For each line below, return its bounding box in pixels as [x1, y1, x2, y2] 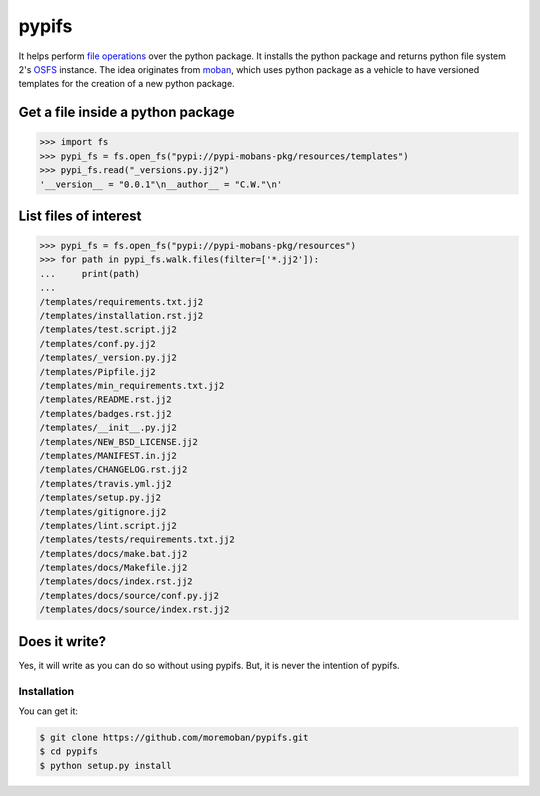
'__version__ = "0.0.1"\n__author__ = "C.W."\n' [39, 178, 283, 190]
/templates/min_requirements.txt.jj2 [39, 380, 225, 391]
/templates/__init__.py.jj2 [39, 422, 177, 434]
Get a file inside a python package [18, 104, 235, 121]
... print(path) [39, 268, 140, 279]
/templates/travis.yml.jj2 [39, 478, 172, 489]
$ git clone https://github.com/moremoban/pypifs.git [39, 731, 309, 743]
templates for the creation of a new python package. [18, 78, 235, 90]
